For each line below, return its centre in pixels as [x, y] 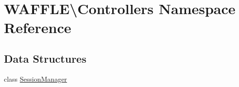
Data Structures [45, 58]
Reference [38, 27]
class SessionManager [35, 78]
